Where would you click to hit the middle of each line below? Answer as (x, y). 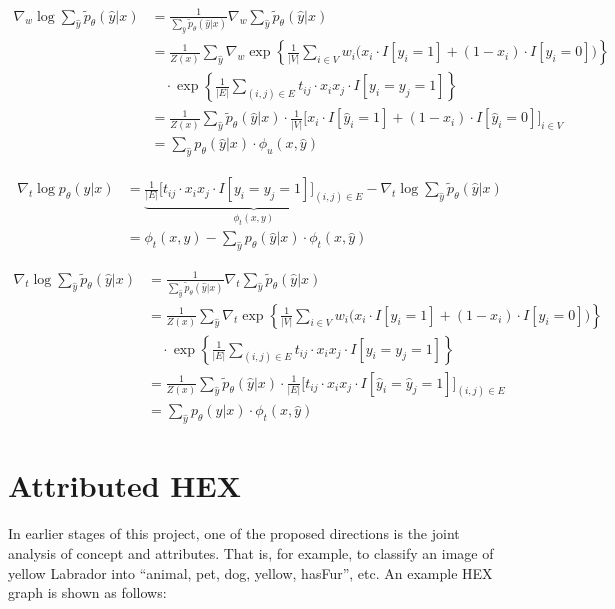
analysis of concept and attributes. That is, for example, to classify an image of (251, 553)
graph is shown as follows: (87, 592)
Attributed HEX (125, 485)
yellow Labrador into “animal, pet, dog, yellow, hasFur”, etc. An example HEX (250, 572)
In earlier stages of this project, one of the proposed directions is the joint (234, 533)
